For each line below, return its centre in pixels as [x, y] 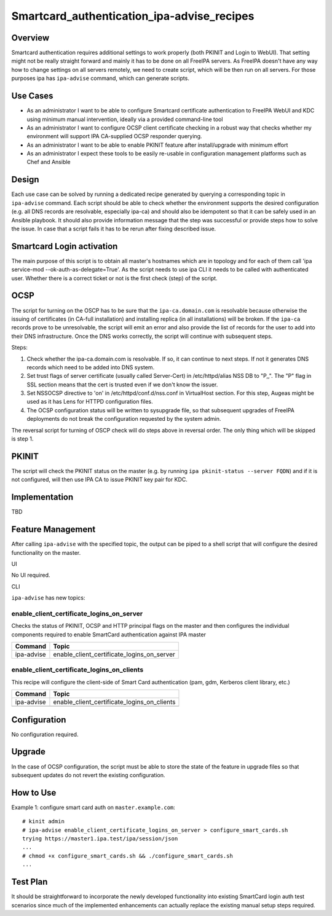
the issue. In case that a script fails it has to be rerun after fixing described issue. [114, 229]
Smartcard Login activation [65, 246]
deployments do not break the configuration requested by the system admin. [124, 419]
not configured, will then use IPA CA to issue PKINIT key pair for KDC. [99, 480]
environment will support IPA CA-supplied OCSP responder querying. [114, 136]
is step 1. [22, 439]
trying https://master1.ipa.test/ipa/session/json [100, 839]
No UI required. [31, 575]
